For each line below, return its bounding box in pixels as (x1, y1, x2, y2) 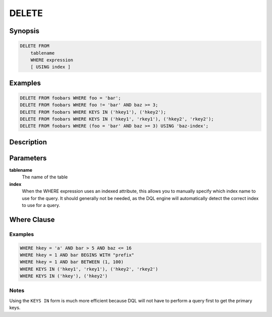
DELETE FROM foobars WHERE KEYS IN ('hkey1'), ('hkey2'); (20, 109, 166, 115)
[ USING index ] (30, 64, 71, 70)
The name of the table (22, 174, 68, 180)
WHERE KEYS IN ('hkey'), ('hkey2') (20, 273, 108, 279)
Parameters (9, 154, 47, 162)
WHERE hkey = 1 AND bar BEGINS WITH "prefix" (20, 252, 134, 258)
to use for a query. (22, 202, 60, 208)
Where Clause (9, 215, 55, 224)
